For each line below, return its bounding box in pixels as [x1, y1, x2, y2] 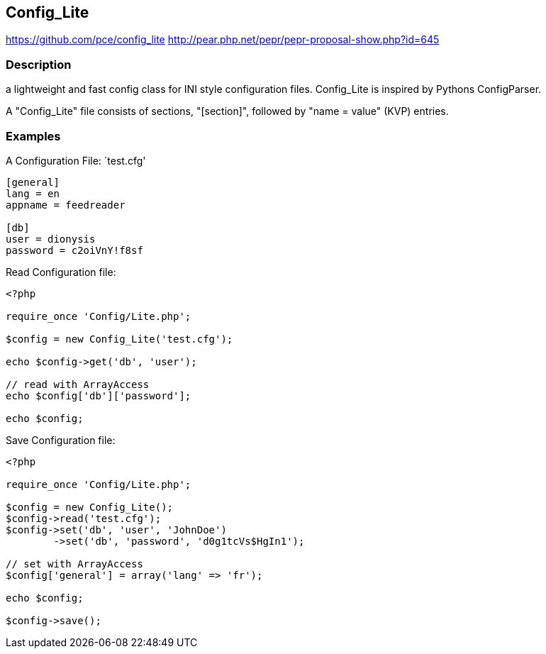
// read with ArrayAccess [6, 378, 150, 390]
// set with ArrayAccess [6, 558, 143, 570]
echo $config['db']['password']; [6, 389, 191, 401]
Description [6, 57, 72, 72]
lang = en [6, 187, 60, 199]
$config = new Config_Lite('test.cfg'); [6, 333, 233, 345]
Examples [6, 128, 61, 143]
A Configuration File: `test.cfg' [6, 154, 146, 167]
